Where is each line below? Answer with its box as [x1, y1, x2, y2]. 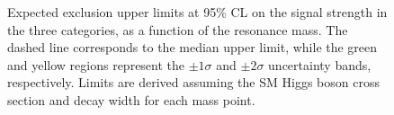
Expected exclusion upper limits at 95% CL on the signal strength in [7, 3, 388, 21]
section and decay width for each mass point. [7, 90, 255, 109]
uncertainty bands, [268, 55, 372, 74]
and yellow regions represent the [7, 55, 185, 74]
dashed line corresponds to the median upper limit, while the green [7, 38, 378, 57]
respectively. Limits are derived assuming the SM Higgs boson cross [7, 73, 380, 92]
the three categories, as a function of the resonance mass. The [7, 20, 348, 39]
